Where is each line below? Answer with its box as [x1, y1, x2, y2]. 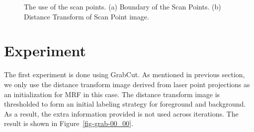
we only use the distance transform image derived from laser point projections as [4, 79, 250, 89]
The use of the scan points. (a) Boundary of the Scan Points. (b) [24, 1, 221, 11]
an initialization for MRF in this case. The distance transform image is [4, 89, 220, 99]
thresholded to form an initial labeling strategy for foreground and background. [4, 99, 246, 109]
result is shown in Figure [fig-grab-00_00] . [4, 118, 133, 129]
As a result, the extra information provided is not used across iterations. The [4, 108, 239, 119]
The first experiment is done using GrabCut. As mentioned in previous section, [4, 69, 245, 80]
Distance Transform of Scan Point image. [24, 11, 149, 21]
